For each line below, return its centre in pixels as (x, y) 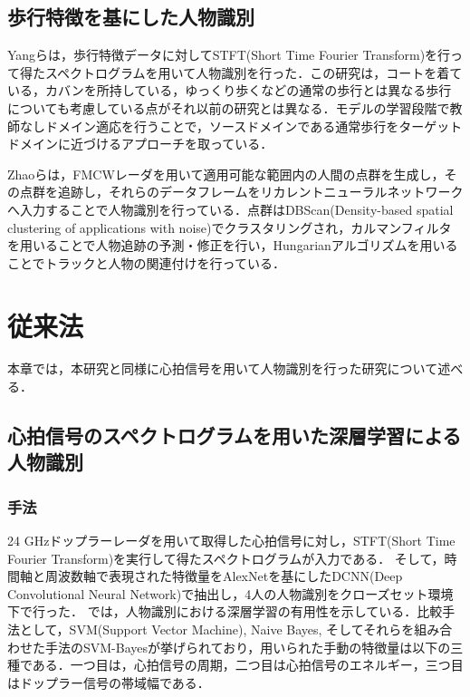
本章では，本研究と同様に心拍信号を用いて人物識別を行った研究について (223, 368)
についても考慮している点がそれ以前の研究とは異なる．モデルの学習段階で (229, 107)
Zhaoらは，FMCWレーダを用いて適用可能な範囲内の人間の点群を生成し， (226, 174)
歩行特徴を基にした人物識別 (131, 17)
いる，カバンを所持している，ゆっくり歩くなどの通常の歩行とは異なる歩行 (230, 90)
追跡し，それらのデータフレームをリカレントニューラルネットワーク (260, 192)
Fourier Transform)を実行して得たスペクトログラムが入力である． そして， (226, 558)
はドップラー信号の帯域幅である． (109, 682)
